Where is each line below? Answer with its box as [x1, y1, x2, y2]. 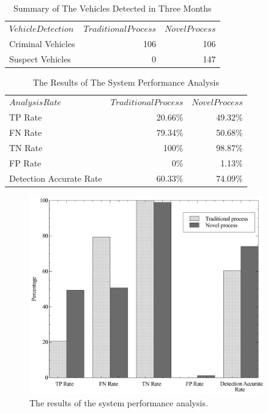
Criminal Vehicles [9, 37, 75, 50]
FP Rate [9, 156, 42, 169]
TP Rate [9, 111, 42, 124]
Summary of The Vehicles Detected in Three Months [13, 2, 212, 14]
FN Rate [9, 126, 42, 139]
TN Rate [9, 141, 43, 154]
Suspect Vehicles [9, 52, 71, 65]
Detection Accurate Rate [9, 171, 102, 184]
